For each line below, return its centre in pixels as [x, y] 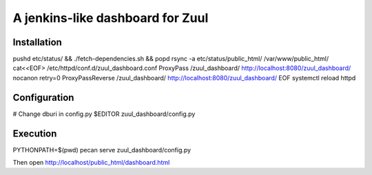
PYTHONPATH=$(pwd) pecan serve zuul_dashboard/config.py [102, 150]
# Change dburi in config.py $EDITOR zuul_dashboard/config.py [104, 114]
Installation [37, 42]
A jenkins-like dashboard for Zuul [111, 18]
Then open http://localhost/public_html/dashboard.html [91, 163]
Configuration [43, 97]
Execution [35, 133]
